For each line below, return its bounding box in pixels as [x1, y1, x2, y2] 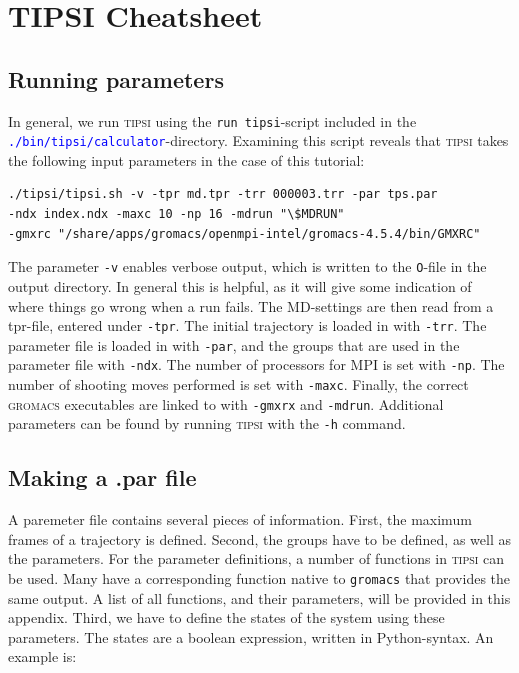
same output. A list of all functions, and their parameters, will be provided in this [8, 587, 511, 608]
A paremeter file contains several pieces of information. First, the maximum [8, 509, 472, 530]
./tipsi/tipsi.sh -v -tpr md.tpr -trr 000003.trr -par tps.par [8, 187, 438, 202]
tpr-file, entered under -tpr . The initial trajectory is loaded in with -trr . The [8, 315, 487, 336]
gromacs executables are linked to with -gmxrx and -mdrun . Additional [8, 393, 444, 414]
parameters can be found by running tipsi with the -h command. [8, 413, 406, 434]
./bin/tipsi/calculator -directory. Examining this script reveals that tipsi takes [8, 130, 509, 151]
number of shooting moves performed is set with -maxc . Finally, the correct [8, 374, 469, 395]
